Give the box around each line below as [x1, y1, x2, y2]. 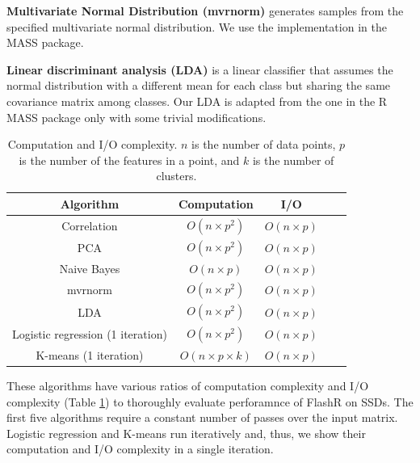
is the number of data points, [191, 136, 336, 153]
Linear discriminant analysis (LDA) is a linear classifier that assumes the [6, 61, 393, 78]
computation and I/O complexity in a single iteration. [6, 440, 274, 457]
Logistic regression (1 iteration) [12, 325, 167, 342]
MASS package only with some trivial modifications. [6, 108, 267, 125]
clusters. [156, 167, 197, 184]
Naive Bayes [59, 260, 120, 277]
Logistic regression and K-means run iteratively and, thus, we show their [6, 424, 366, 441]
